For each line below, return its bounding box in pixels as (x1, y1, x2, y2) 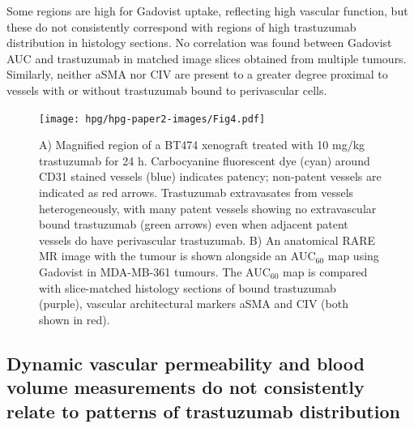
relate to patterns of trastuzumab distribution (6, 398, 400, 423)
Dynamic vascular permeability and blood (6, 350, 365, 375)
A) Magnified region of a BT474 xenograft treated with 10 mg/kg (39, 136, 365, 153)
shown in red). (39, 310, 110, 327)
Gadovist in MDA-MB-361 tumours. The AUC (39, 263, 271, 280)
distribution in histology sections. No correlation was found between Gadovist (6, 34, 392, 51)
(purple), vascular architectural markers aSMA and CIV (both (39, 295, 348, 312)
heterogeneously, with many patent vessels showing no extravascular (39, 199, 377, 216)
